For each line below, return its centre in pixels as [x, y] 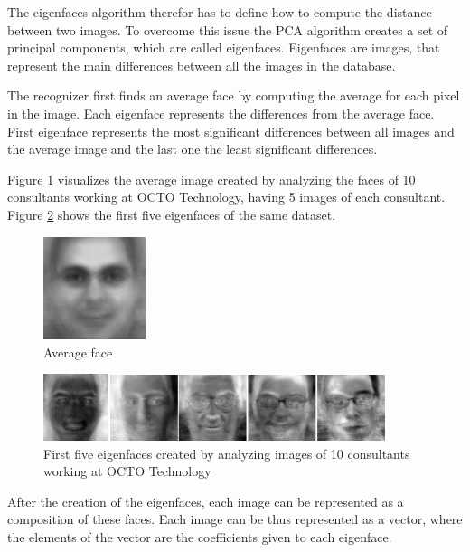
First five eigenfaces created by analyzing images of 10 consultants [227, 453]
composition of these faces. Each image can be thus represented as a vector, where [235, 519]
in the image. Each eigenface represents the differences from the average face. [221, 113]
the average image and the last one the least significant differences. [193, 149]
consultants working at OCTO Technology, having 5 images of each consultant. [226, 197]
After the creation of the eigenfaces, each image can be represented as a [206, 501]
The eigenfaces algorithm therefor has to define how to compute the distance [220, 12]
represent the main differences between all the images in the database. [202, 65]
